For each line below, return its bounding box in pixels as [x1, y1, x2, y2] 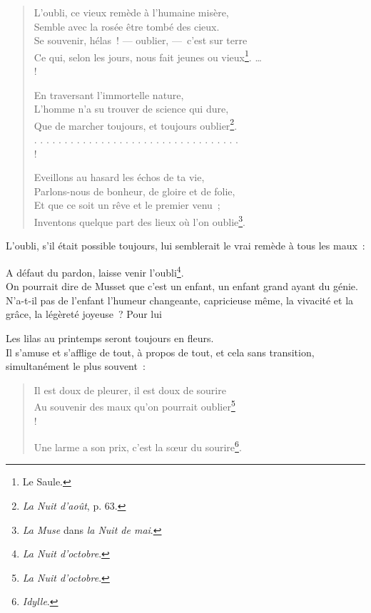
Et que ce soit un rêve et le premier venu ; [34, 197, 220, 212]
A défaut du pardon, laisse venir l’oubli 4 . [6, 262, 184, 279]
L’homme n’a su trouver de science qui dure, [34, 101, 229, 116]
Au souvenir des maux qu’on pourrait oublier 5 [34, 397, 235, 413]
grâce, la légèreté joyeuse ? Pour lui [6, 306, 162, 321]
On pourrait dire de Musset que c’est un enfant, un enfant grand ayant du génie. [6, 279, 358, 294]
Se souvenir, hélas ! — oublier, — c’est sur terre [34, 33, 248, 48]
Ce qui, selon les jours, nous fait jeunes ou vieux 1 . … [34, 47, 262, 64]
